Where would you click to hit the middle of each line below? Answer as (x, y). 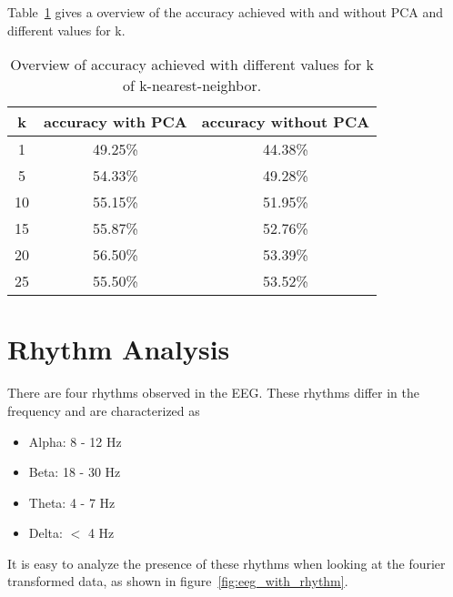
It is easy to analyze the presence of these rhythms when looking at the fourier (226, 563)
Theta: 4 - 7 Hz (72, 502)
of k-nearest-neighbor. (192, 86)
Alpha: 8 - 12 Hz (75, 441)
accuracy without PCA (286, 122)
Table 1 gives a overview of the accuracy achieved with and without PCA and (226, 12)
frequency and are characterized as (104, 410)
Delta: (45, 533)
